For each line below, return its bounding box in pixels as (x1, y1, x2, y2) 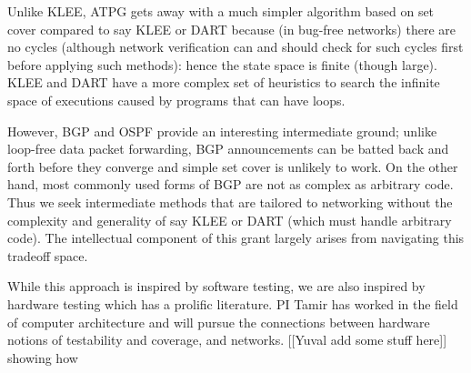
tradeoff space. (7, 246, 88, 265)
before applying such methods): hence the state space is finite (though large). (7, 55, 437, 74)
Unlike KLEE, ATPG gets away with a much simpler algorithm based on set (7, 2, 435, 20)
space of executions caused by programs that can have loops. (7, 90, 346, 109)
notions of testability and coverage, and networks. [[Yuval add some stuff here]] (7, 330, 447, 349)
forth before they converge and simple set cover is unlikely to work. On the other (7, 156, 458, 176)
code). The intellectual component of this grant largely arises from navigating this (7, 228, 465, 247)
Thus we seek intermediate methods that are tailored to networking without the (7, 192, 453, 211)
